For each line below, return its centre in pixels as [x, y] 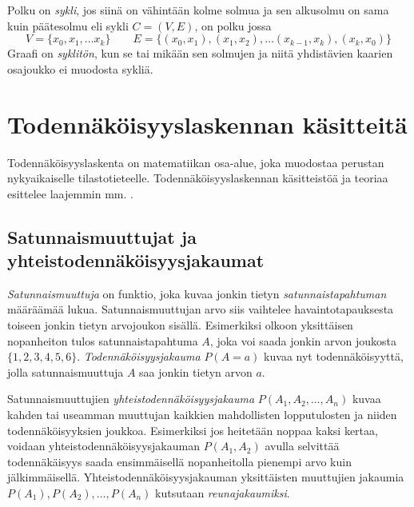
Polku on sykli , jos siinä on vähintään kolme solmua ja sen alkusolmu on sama [198, 10]
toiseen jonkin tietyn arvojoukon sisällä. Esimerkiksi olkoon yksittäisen [180, 325]
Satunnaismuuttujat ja [102, 236]
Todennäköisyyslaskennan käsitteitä [207, 124]
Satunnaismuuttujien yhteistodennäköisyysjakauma [131, 399]
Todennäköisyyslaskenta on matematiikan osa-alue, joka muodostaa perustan [196, 162]
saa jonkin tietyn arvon [196, 371]
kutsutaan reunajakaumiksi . [223, 493]
